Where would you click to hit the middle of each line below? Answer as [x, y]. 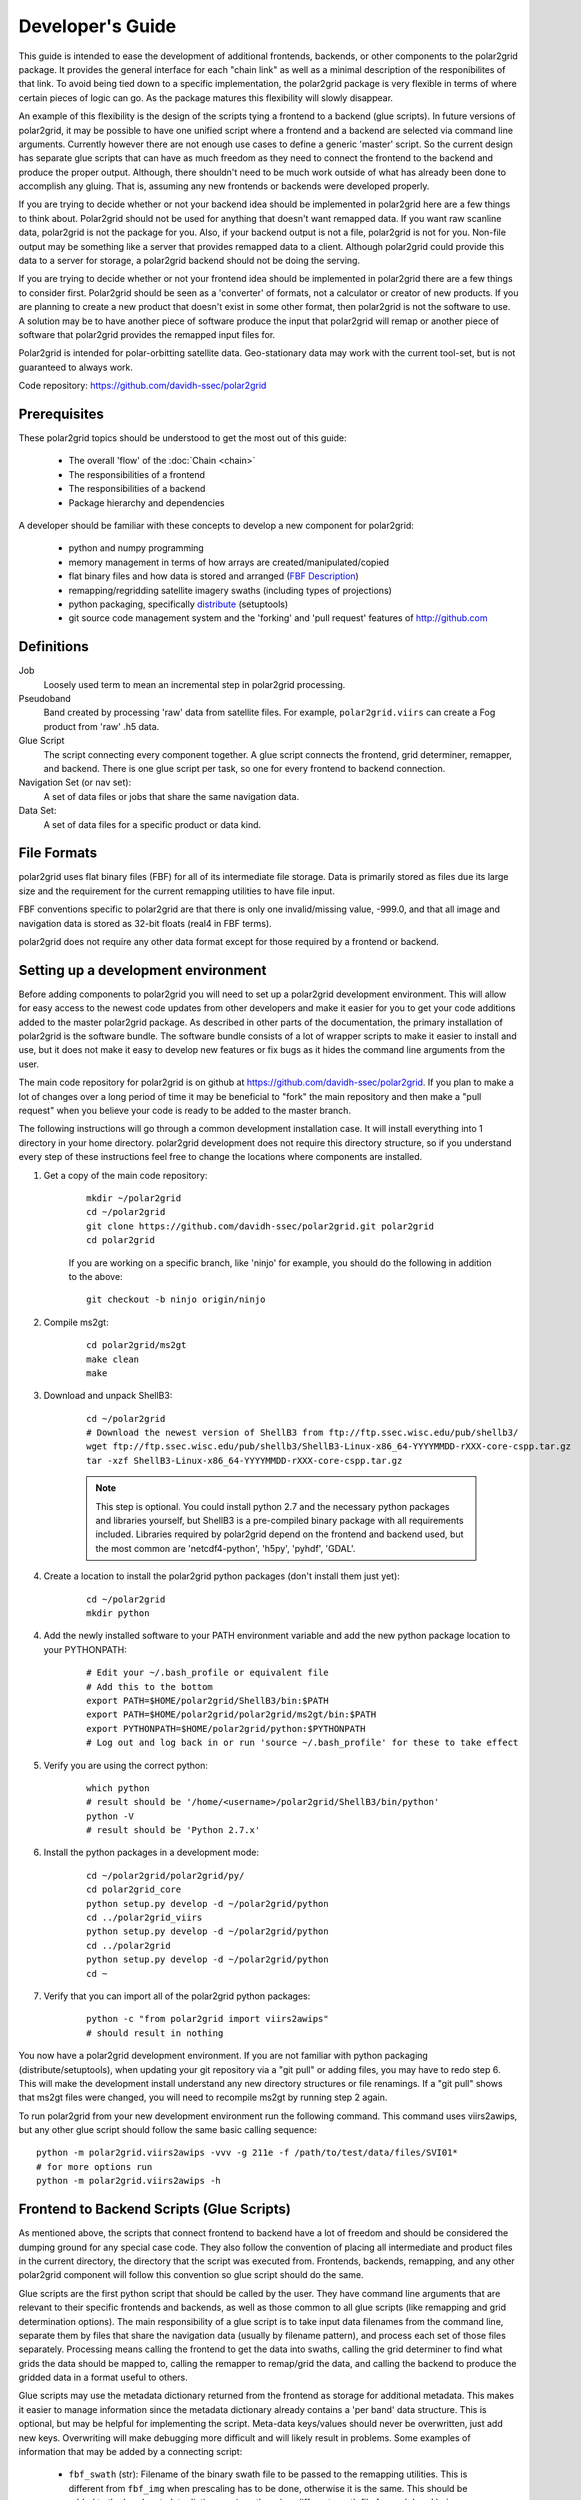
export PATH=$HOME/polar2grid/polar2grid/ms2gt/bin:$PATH [231, 1714]
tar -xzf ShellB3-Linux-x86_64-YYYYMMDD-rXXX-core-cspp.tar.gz [244, 1460]
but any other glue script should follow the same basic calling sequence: [167, 2130]
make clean [113, 1359]
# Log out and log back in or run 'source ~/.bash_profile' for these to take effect [302, 1743]
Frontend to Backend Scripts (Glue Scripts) [155, 2209]
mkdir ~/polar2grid [134, 1198]
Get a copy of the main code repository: [125, 1175]
